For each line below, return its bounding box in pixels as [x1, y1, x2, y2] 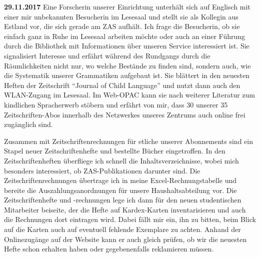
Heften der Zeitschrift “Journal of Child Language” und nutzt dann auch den [4, 79, 240, 90]
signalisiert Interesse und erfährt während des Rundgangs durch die [4, 50, 210, 60]
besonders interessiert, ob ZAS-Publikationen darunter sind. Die [4, 165, 200, 175]
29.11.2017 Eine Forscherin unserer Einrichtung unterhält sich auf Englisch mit [4, 1, 250, 11]
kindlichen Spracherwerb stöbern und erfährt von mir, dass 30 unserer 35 [4, 99, 228, 109]
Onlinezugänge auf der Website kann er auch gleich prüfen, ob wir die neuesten [4, 233, 247, 244]
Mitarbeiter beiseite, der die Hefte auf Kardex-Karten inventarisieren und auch [4, 204, 246, 214]
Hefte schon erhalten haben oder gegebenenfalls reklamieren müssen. [4, 243, 214, 254]
